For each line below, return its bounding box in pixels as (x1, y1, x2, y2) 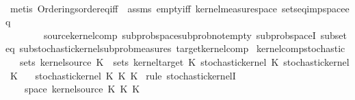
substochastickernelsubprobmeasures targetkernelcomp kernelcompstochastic (19, 41, 345, 55)
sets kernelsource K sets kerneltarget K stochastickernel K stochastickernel (19, 54, 350, 68)
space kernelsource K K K (24, 82, 140, 96)
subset (320, 27, 347, 42)
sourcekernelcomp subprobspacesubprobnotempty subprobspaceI (43, 27, 316, 42)
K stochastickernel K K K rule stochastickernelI (10, 68, 236, 82)
